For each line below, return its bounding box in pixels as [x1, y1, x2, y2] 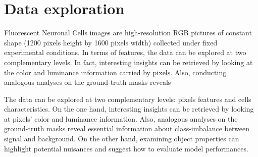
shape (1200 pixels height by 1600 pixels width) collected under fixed [4, 37, 218, 47]
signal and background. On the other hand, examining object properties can [4, 133, 239, 144]
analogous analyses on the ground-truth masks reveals [4, 77, 171, 87]
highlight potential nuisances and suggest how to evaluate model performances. [4, 143, 248, 153]
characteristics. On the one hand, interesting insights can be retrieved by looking [4, 103, 254, 114]
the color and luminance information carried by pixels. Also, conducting [4, 67, 227, 77]
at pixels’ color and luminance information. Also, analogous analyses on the [4, 113, 238, 124]
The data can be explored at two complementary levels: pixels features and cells [4, 93, 251, 104]
